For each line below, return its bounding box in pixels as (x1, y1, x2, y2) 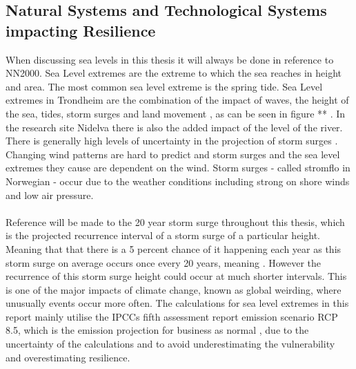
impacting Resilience (6, 19, 156, 41)
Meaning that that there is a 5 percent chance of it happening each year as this (6, 241, 342, 256)
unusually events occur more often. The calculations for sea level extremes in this (6, 296, 349, 310)
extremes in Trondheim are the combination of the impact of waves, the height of (6, 93, 349, 107)
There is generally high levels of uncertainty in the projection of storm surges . (6, 133, 338, 148)
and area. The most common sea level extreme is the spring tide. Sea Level (6, 79, 323, 93)
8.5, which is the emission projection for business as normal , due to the (6, 323, 309, 337)
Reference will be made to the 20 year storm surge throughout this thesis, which (6, 214, 345, 229)
